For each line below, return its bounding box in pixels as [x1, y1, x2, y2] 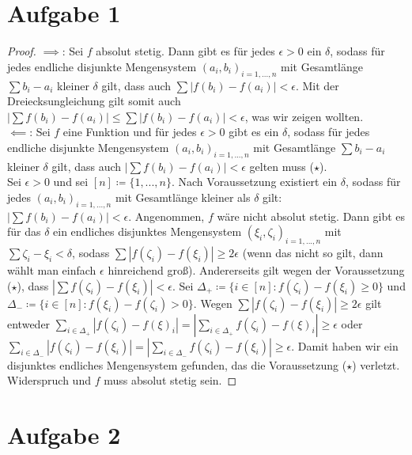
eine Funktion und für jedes [62, 123, 197, 140]
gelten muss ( [249, 157, 314, 174]
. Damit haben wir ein [291, 337, 399, 354]
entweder [7, 315, 51, 332]
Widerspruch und [7, 372, 91, 389]
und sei [53, 173, 89, 190]
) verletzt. [352, 356, 400, 373]
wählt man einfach [7, 262, 96, 279]
